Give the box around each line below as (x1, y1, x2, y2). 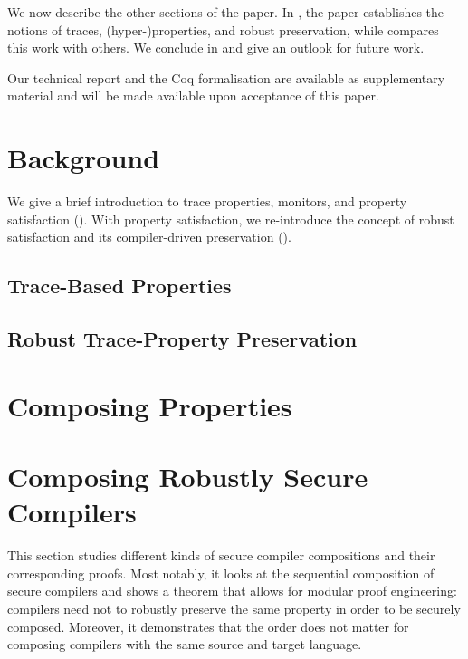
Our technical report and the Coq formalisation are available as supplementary (7, 68, 445, 87)
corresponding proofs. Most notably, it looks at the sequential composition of (7, 563, 435, 582)
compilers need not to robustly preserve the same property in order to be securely (7, 598, 461, 617)
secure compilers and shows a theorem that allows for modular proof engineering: (7, 581, 457, 600)
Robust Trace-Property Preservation (7, 325, 358, 353)
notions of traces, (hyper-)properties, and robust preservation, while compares (7, 20, 439, 39)
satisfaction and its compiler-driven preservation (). (7, 227, 291, 246)
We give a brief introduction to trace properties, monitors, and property (7, 192, 407, 211)
